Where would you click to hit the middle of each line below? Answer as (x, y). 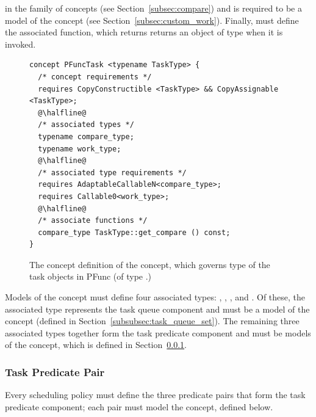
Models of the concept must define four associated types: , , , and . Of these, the (155, 297)
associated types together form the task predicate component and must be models (158, 332)
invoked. (20, 44)
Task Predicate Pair (55, 372)
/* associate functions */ (93, 221)
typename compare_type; (86, 136)
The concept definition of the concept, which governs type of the (150, 264)
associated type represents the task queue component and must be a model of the (157, 309)
